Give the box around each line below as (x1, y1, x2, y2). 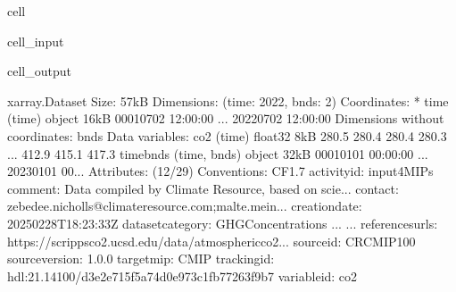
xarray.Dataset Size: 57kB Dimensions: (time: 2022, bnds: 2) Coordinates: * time (7, 91, 449, 110)
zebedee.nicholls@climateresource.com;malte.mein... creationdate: (7, 196, 362, 215)
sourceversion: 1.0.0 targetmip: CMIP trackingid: (7, 249, 275, 268)
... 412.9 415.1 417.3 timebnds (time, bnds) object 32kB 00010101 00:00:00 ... (7, 144, 428, 163)
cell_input (7, 31, 64, 50)
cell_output (7, 62, 71, 80)
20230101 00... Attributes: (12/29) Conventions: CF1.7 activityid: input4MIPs (7, 162, 434, 180)
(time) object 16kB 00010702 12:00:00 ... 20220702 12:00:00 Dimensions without (7, 109, 444, 128)
